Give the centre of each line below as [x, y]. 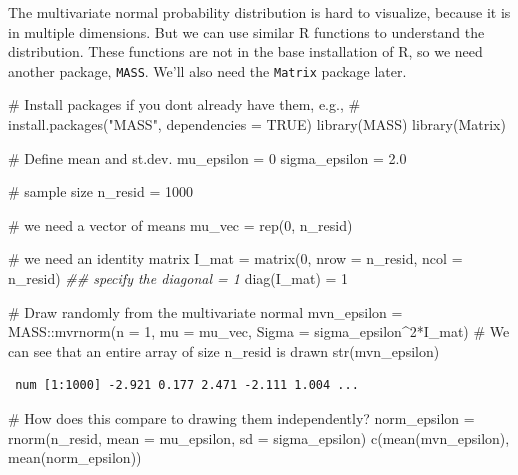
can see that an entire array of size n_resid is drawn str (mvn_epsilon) [224, 350]
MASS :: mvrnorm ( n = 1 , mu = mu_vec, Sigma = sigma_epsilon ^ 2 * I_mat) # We [259, 331]
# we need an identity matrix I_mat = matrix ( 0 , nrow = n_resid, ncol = [235, 258]
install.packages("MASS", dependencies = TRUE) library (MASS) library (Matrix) [257, 124]
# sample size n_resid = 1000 [100, 191]
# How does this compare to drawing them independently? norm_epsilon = [241, 417]
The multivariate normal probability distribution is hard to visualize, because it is [259, 12]
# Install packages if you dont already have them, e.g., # [184, 104]
